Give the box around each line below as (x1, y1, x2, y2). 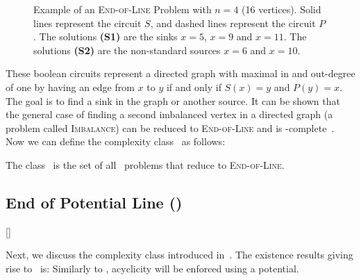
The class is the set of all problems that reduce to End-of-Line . (6, 157, 285, 172)
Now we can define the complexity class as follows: (6, 134, 226, 149)
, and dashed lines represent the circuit (150, 15, 316, 30)
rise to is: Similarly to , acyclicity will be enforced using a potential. (6, 261, 299, 275)
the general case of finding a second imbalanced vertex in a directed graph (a (6, 107, 333, 122)
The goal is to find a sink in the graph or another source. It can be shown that (6, 93, 340, 108)
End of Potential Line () (6, 191, 183, 213)
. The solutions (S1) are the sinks (33, 29, 178, 44)
